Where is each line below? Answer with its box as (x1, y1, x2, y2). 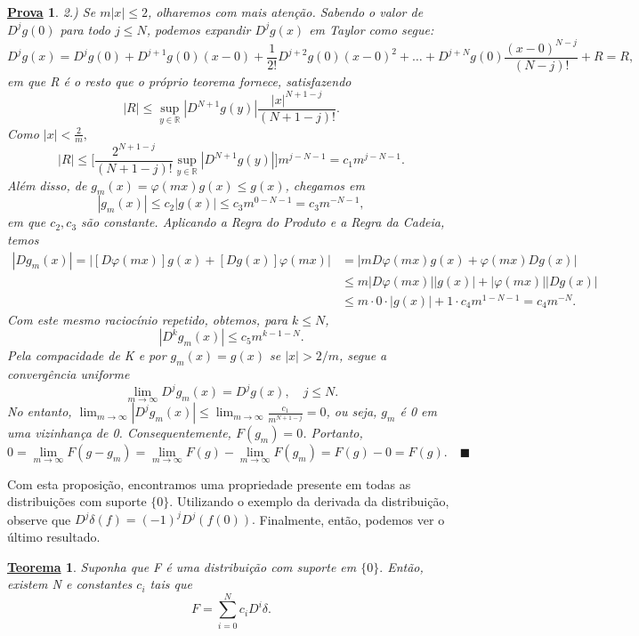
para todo (60, 20, 110, 38)
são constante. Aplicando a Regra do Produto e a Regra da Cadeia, (81, 213, 445, 231)
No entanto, (7, 402, 72, 421)
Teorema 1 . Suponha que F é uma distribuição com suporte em (7, 557, 357, 576)
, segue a (338, 346, 387, 365)
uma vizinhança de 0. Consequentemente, (7, 423, 231, 442)
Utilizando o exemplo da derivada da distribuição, (176, 492, 449, 511)
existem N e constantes (7, 575, 133, 593)
